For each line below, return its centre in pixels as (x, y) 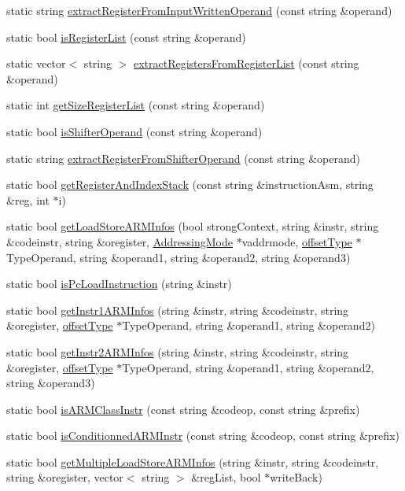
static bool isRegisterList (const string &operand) (126, 37)
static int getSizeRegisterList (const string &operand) (136, 105)
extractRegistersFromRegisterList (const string (246, 63)
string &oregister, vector (65, 477)
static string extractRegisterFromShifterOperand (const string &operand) (183, 158)
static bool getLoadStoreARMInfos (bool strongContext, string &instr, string (193, 226)
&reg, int (28, 199)
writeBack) (296, 477)
